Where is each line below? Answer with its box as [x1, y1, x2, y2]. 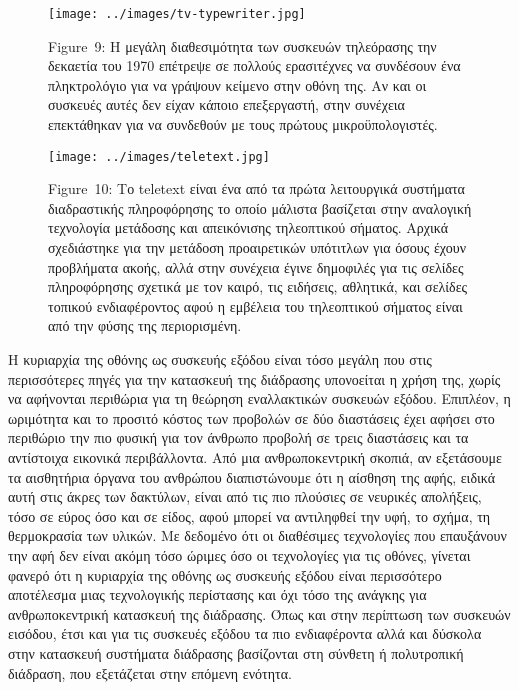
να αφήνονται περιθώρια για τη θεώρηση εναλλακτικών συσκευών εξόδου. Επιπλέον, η [8, 388, 511, 409]
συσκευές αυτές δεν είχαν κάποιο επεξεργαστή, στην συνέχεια [48, 94, 405, 115]
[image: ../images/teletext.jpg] [48, 149, 270, 164]
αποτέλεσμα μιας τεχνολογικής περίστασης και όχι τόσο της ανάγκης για [8, 584, 427, 605]
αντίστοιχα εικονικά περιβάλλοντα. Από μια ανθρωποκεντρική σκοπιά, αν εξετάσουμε [8, 447, 502, 467]
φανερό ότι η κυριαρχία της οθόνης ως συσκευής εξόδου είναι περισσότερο [8, 564, 442, 585]
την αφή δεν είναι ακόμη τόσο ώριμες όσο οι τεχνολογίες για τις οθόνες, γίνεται [8, 544, 471, 565]
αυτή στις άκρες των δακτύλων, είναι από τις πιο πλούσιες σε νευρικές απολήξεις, [8, 486, 482, 507]
